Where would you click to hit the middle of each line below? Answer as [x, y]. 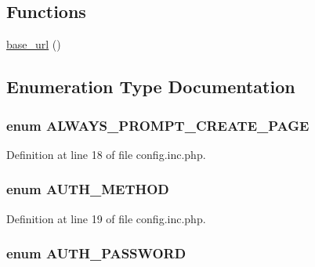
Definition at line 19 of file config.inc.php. [106, 218]
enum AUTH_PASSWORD [96, 253]
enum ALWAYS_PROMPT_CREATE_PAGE [158, 125]
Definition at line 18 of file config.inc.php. [106, 154]
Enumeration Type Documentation [151, 87]
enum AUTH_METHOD [88, 189]
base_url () [34, 44]
